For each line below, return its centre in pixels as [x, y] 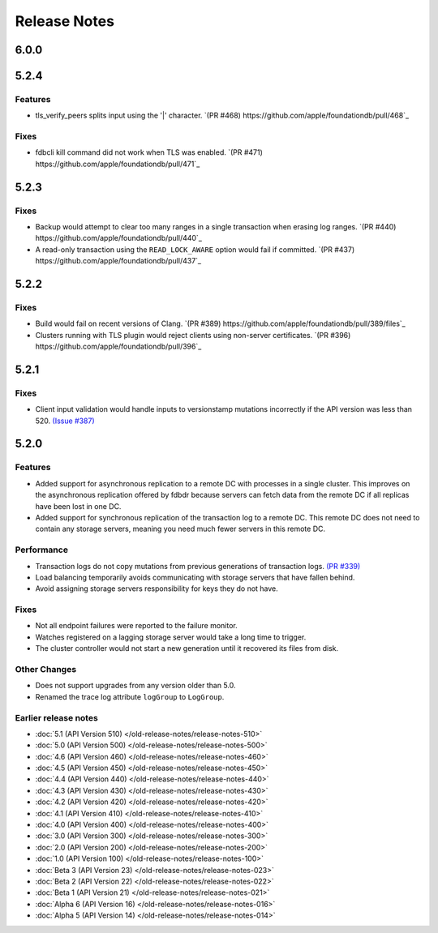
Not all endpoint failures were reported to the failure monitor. [137, 626]
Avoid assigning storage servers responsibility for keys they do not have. [157, 588]
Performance [42, 550]
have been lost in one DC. [78, 506]
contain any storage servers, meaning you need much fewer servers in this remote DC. [180, 529]
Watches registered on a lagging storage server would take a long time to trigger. [171, 637]
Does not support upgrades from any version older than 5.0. [135, 686]
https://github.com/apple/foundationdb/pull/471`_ [118, 164]
